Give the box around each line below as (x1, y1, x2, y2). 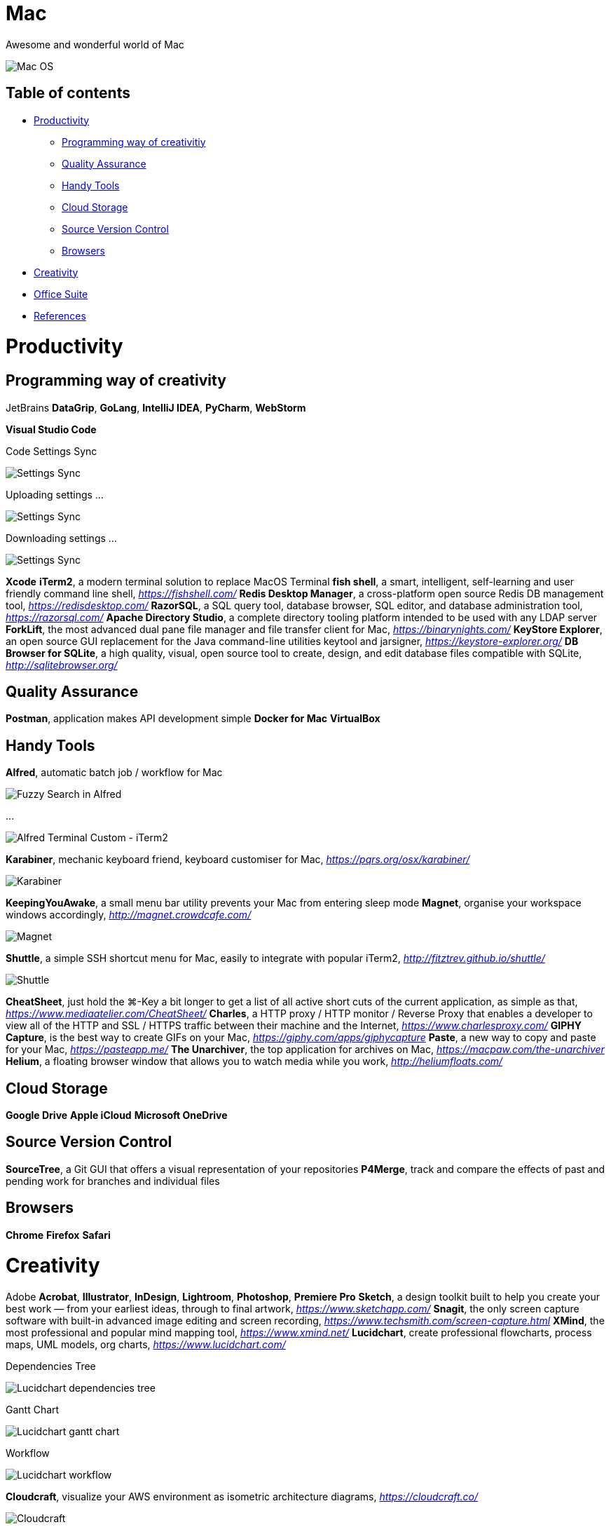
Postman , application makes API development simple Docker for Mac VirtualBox (6, 712, 380, 725)
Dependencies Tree (6, 1360, 96, 1373)
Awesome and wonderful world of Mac (6, 38, 184, 50)
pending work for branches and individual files (6, 1174, 220, 1187)
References (34, 309, 86, 322)
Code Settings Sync (6, 444, 97, 457)
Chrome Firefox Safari (6, 1228, 111, 1241)
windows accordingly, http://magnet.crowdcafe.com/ (6, 909, 252, 921)
